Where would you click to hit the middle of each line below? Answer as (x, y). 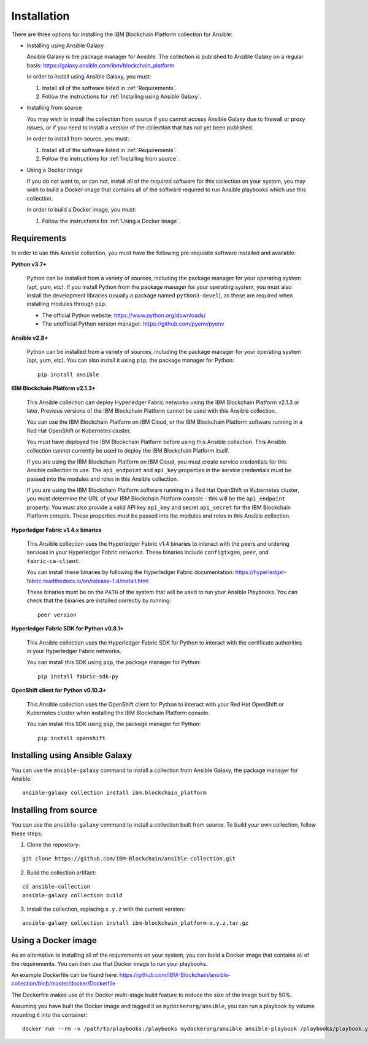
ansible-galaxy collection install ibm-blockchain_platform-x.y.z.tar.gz (136, 923)
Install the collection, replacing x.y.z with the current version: (106, 909)
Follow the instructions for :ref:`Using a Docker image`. (111, 221)
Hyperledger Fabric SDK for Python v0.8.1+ (67, 629)
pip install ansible (68, 374)
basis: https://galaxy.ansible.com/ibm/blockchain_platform (101, 65)
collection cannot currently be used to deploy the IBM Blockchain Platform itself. (128, 450)
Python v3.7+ (29, 264)
